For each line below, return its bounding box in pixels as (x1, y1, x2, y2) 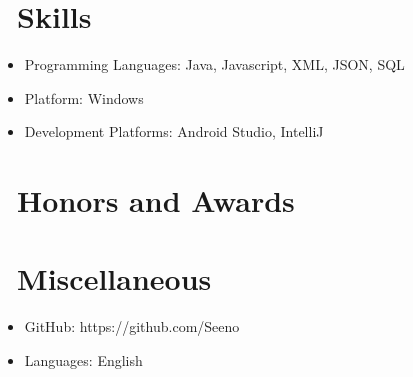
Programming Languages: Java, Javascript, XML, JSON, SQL (24, 54, 405, 75)
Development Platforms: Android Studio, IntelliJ (24, 121, 324, 142)
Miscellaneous (17, 258, 212, 299)
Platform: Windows (24, 87, 144, 108)
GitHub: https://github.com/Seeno (24, 316, 240, 337)
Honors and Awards (17, 180, 295, 221)
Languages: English (24, 350, 143, 370)
